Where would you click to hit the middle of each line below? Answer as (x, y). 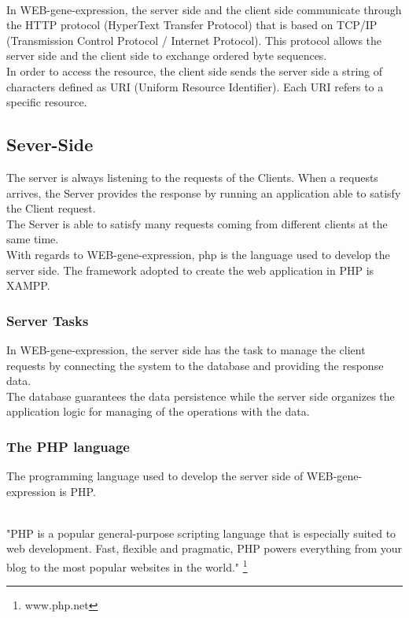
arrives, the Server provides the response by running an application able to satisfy (204, 192)
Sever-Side (50, 144)
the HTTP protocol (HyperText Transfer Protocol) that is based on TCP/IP (192, 25)
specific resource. (47, 102)
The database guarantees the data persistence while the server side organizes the (201, 396)
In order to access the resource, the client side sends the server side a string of (195, 70)
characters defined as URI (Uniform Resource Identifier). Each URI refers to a (195, 86)
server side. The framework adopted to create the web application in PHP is (190, 270)
